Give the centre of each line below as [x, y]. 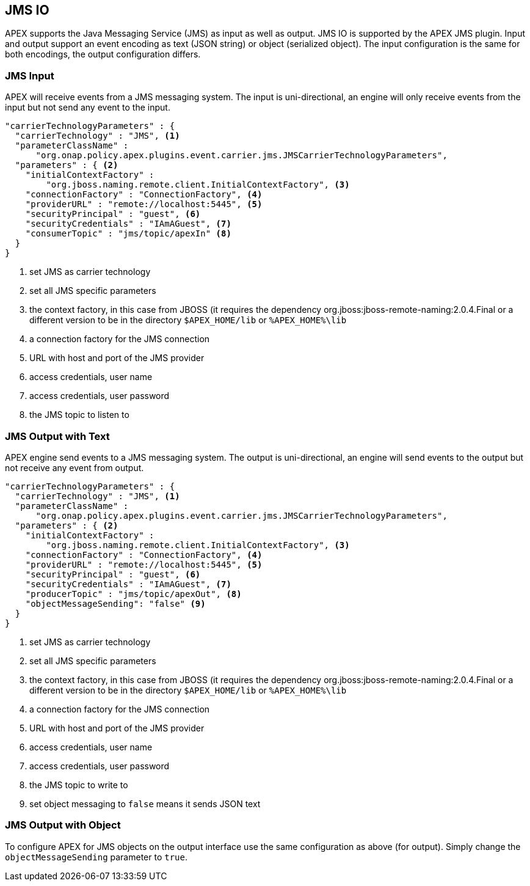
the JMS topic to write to [79, 785]
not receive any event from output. [74, 467]
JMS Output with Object [63, 825]
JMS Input [30, 75]
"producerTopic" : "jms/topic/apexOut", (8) [133, 594]
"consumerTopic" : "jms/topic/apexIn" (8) [128, 234]
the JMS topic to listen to [79, 415]
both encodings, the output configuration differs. [103, 54]
